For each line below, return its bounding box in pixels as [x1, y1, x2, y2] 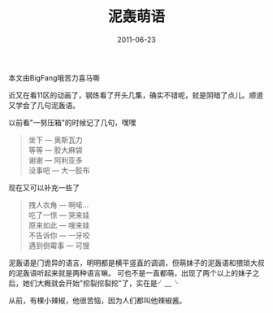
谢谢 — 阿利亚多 [28, 155, 83, 165]
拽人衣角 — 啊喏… [28, 200, 89, 210]
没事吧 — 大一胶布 [28, 165, 90, 175]
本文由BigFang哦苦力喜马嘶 [8, 72, 100, 82]
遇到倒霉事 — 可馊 [28, 241, 90, 250]
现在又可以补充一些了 [8, 182, 80, 192]
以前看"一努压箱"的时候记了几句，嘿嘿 [8, 117, 136, 127]
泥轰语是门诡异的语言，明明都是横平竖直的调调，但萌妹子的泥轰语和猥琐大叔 [8, 258, 265, 267]
